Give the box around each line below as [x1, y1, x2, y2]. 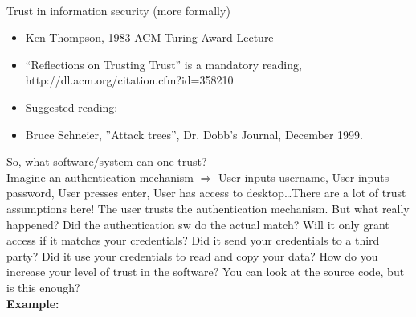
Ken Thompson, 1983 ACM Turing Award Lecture [25, 29, 274, 46]
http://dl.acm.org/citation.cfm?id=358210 [25, 72, 234, 89]
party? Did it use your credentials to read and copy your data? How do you [6, 247, 378, 264]
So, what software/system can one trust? [6, 153, 207, 170]
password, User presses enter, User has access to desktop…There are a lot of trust [6, 184, 406, 201]
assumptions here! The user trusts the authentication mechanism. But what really [6, 200, 410, 216]
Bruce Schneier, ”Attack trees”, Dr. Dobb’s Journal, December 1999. [25, 126, 363, 142]
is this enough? [6, 278, 80, 295]
